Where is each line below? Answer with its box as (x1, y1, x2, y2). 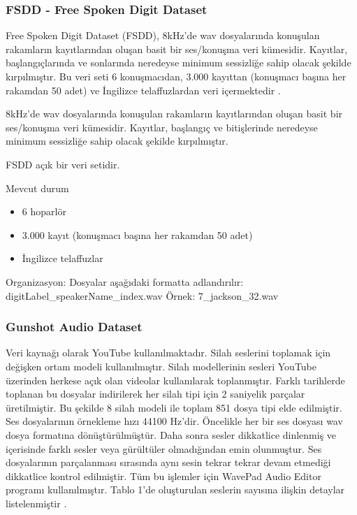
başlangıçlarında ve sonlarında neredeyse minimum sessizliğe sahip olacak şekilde (6, 55, 351, 70)
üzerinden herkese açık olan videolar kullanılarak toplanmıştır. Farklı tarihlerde (6, 372, 345, 387)
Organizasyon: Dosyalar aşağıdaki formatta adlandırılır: (6, 274, 244, 289)
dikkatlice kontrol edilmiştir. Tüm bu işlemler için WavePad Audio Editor (6, 468, 321, 483)
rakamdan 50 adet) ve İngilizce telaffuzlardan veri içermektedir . (6, 82, 281, 97)
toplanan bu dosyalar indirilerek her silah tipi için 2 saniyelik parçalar (6, 386, 305, 401)
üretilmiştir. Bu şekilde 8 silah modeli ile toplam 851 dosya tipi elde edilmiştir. (6, 400, 342, 414)
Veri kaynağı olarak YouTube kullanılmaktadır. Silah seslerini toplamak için (6, 345, 331, 360)
